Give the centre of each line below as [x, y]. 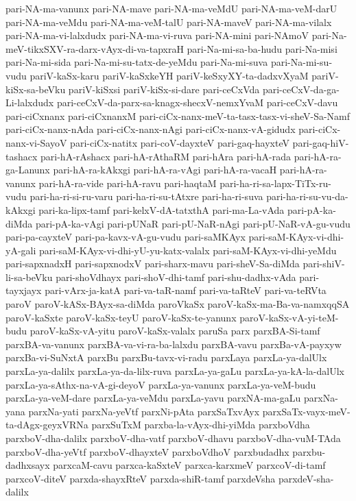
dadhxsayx [28, 465]
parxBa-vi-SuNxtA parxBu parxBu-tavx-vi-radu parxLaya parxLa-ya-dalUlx [166, 357]
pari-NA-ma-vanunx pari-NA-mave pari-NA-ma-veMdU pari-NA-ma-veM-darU [171, 8]
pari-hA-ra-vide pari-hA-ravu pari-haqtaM [128, 183]
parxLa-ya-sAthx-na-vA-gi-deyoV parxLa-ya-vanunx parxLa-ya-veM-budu [161, 384]
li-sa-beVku [29, 277]
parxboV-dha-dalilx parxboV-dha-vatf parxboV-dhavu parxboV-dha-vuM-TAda [173, 438]
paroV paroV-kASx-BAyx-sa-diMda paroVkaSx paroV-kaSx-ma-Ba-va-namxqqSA [178, 304]
